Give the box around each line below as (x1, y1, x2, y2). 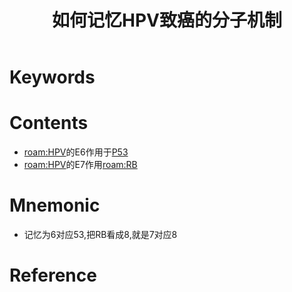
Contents (9, 112, 89, 135)
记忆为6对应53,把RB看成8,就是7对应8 (23, 229, 178, 241)
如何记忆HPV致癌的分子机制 (52, 9, 282, 32)
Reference (9, 264, 97, 287)
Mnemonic (9, 194, 101, 217)
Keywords (9, 66, 96, 89)
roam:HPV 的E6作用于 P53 (23, 146, 129, 158)
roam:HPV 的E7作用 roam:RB (23, 159, 138, 171)
